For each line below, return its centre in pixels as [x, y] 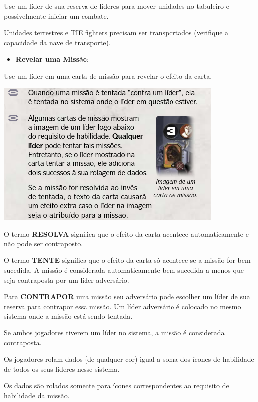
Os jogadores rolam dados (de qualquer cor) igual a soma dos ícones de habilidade [129, 359]
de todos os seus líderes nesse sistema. [62, 368]
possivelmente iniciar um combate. [56, 16]
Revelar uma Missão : [52, 59]
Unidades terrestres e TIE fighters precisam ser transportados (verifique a [116, 33]
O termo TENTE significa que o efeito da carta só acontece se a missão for [120, 260]
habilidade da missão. [37, 395]
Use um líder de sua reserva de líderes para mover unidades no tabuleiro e [117, 6]
